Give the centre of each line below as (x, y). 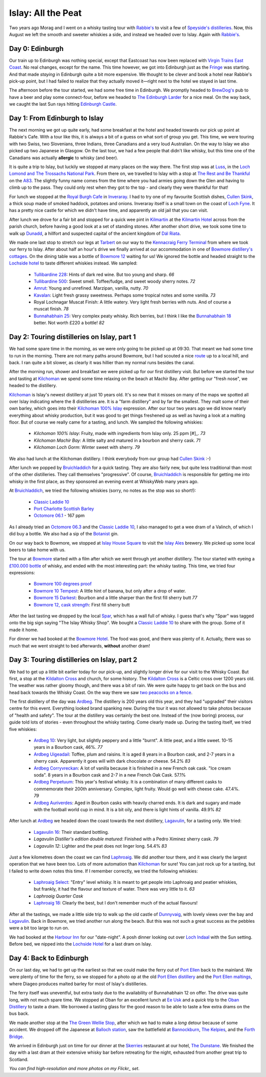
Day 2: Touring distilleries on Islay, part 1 (72, 337)
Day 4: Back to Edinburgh (49, 958)
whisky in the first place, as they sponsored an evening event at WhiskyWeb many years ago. (104, 481)
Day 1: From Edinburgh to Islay (56, 118)
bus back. (19, 1014)
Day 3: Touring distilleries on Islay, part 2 (73, 660)
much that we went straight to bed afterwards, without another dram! (80, 646)
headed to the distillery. (33, 386)
